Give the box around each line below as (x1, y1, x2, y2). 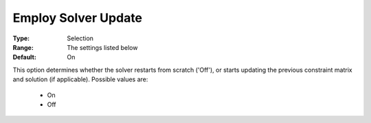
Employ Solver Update (12, 10, 143, 25)
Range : (12, 43, 34, 51)
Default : (12, 53, 37, 61)
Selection (67, 34, 94, 42)
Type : (12, 34, 30, 42)
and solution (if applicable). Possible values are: (12, 75, 148, 83)
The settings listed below (67, 43, 138, 51)
